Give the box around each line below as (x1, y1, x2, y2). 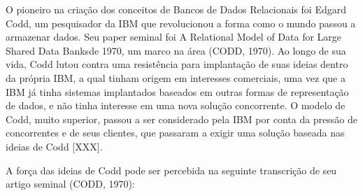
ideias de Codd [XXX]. (6, 139, 103, 153)
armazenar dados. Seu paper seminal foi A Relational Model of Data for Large (6, 29, 342, 44)
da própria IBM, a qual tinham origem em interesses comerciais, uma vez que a (6, 70, 346, 85)
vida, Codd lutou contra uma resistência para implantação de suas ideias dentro (6, 57, 348, 71)
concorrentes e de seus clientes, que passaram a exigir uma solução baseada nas (6, 125, 345, 140)
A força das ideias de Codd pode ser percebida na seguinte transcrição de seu (6, 162, 337, 177)
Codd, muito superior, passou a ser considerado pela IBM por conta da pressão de (6, 111, 358, 126)
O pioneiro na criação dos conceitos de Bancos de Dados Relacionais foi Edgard (6, 2, 346, 16)
